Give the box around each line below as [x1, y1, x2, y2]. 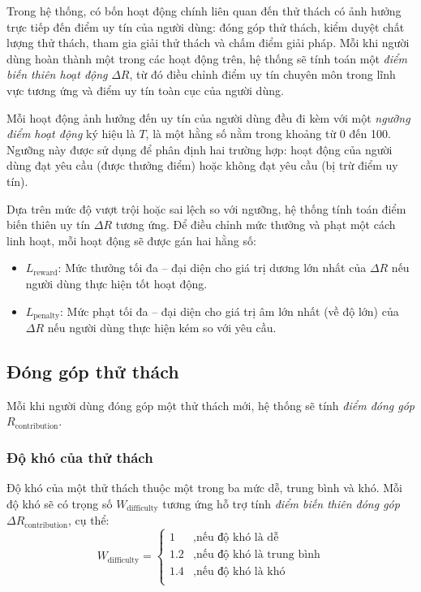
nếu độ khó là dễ [195, 532, 279, 544]
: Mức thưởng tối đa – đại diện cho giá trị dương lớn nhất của [58, 259, 367, 276]
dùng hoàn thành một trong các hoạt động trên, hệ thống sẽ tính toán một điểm [6, 50, 407, 67]
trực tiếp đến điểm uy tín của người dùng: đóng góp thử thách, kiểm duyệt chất [6, 18, 405, 35]
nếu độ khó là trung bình [195, 549, 320, 561]
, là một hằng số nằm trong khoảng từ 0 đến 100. [145, 125, 391, 142]
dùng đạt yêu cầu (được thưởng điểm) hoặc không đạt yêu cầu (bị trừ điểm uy [6, 157, 398, 174]
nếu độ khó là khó [195, 566, 286, 578]
